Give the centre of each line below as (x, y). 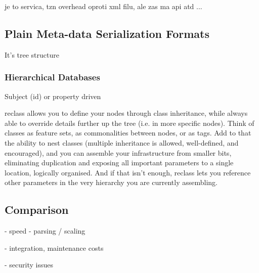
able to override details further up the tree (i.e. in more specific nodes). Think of (129, 123)
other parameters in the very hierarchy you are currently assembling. (111, 182)
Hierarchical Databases (52, 77)
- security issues (29, 265)
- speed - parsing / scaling (45, 231)
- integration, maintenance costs (54, 247)
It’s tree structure (32, 54)
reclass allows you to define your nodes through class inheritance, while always (126, 113)
